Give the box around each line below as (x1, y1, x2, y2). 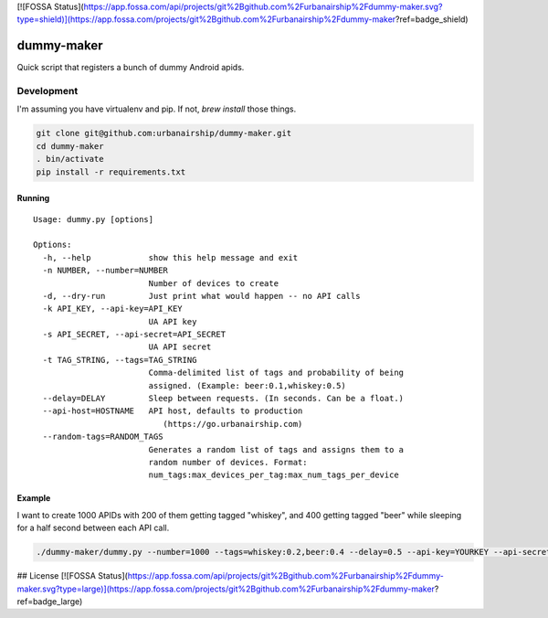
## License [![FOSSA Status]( (16, 570, 128, 581)
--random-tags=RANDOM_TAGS (42, 432, 163, 442)
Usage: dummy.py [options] (33, 214, 154, 224)
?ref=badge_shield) (395, 14, 469, 25)
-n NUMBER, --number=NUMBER (42, 265, 169, 276)
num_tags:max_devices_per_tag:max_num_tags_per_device (148, 470, 399, 480)
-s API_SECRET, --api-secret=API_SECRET (42, 329, 227, 340)
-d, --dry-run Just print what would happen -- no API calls (42, 291, 361, 301)
